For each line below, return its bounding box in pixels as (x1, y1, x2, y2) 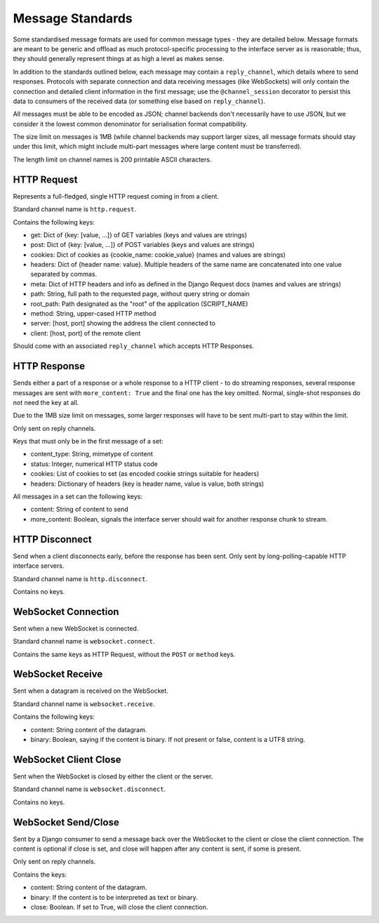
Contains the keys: (13, 870, 67, 879)
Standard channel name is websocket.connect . (13, 637, 155, 646)
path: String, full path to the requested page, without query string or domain (30, 290, 250, 298)
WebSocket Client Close (13, 753, 121, 765)
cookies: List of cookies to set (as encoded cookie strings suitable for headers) (30, 470, 260, 478)
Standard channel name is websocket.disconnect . (13, 785, 166, 793)
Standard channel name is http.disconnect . (13, 574, 147, 583)
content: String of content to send (30, 505, 128, 514)
